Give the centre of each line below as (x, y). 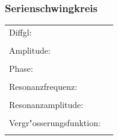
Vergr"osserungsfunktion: (55, 123)
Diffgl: (20, 32)
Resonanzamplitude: (46, 105)
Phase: (21, 68)
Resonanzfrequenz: (43, 87)
